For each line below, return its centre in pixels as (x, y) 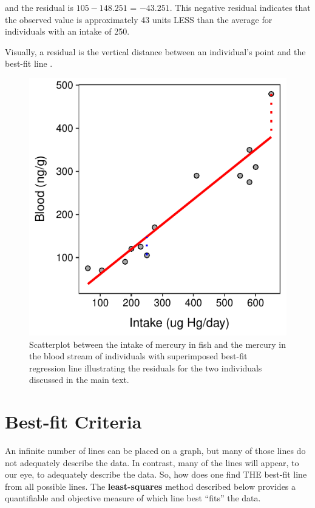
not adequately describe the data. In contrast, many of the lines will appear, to (152, 462)
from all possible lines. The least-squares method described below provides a (151, 486)
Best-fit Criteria (73, 422)
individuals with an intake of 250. (67, 31)
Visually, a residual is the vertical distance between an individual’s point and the (155, 51)
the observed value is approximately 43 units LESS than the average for (139, 19)
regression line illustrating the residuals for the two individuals (146, 367)
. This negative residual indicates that (240, 7)
